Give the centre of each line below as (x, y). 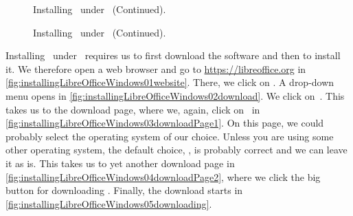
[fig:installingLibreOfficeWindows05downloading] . (109, 203)
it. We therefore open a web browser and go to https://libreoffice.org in (156, 68)
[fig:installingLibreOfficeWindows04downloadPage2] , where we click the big (163, 176)
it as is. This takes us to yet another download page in (120, 163)
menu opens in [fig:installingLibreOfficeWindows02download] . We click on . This (175, 95)
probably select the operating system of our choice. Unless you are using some (170, 136)
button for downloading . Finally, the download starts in (124, 190)
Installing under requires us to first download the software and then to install (173, 55)
